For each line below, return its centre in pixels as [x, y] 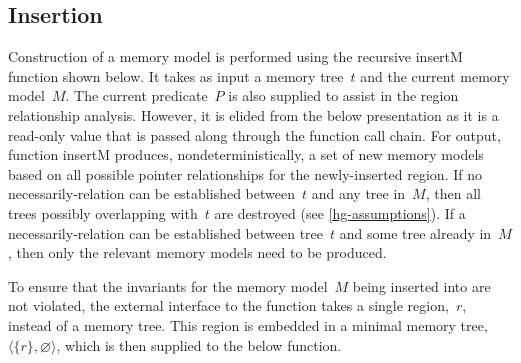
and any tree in [358, 193]
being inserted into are [421, 285]
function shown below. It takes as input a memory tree [176, 75]
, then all [453, 193]
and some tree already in [415, 232]
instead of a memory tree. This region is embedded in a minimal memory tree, [248, 324]
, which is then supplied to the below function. [199, 344]
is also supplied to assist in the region [343, 95]
